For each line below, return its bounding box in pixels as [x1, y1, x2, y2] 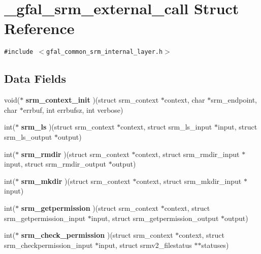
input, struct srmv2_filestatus [99, 239, 192, 250]
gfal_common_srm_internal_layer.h [46, 48, 163, 56]
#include [4, 48, 34, 56]
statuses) [201, 239, 229, 250]
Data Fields [4, 71, 67, 86]
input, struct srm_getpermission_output [91, 212, 219, 223]
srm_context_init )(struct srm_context [25, 94, 159, 105]
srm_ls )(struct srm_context [21, 121, 115, 132]
